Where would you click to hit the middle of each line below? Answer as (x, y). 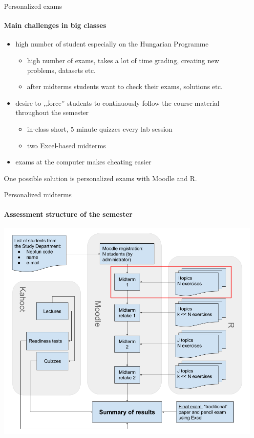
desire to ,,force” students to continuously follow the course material (117, 103)
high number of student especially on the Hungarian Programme (112, 44)
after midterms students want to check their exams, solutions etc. (125, 86)
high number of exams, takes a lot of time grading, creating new (123, 60)
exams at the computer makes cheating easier (83, 162)
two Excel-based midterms (66, 145)
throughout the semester (52, 112)
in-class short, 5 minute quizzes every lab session (100, 128)
